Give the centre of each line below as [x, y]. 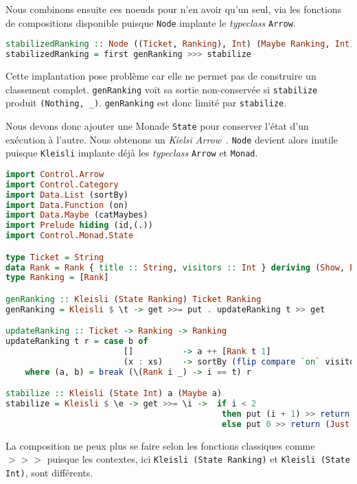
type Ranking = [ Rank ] [57, 278]
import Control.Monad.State [70, 236]
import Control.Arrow [55, 174]
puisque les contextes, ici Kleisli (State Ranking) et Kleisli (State [198, 459]
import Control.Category [62, 184]
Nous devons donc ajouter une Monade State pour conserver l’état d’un [157, 125]
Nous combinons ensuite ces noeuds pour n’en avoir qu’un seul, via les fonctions [174, 9]
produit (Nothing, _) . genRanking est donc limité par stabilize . [146, 103]
